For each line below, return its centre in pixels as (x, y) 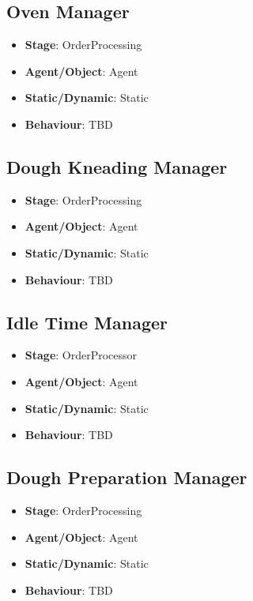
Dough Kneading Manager (117, 166)
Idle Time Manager (87, 322)
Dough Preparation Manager (127, 477)
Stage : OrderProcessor (81, 355)
